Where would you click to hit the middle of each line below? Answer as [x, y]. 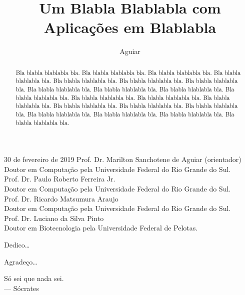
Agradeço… [21, 261]
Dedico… [17, 245]
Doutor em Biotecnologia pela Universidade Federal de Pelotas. [101, 228]
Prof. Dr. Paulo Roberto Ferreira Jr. [60, 179]
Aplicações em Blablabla [130, 27]
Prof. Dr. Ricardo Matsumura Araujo [61, 198]
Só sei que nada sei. [34, 278]
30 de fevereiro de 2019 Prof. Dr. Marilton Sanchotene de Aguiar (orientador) [123, 159]
